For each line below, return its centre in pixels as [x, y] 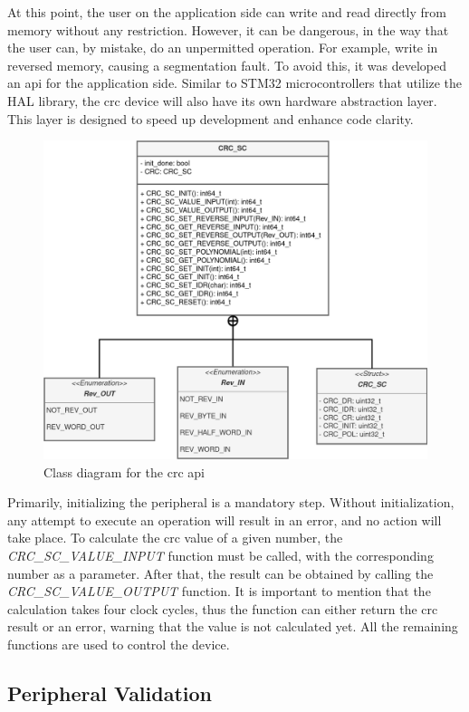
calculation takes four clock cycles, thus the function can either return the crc [223, 608]
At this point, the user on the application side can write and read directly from [227, 12]
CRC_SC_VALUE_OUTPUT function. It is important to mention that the [219, 591]
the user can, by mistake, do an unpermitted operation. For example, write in [223, 48]
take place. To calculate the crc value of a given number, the [175, 538]
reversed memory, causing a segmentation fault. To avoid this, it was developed [227, 65]
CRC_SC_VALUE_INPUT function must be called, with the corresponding [220, 556]
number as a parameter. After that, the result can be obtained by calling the [220, 573]
